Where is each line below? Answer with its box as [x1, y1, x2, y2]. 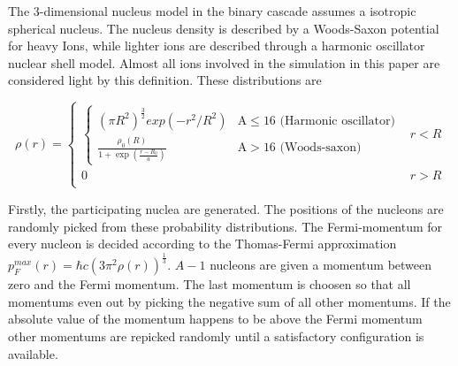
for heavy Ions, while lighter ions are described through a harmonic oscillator [8, 36, 425, 55]
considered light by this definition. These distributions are [8, 71, 322, 89]
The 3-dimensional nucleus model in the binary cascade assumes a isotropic [8, 2, 416, 19]
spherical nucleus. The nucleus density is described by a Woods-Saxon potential [8, 19, 439, 37]
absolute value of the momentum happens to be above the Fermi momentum [8, 309, 423, 328]
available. [8, 344, 58, 362]
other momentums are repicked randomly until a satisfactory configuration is [8, 326, 424, 345]
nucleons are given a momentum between [210, 255, 432, 274]
